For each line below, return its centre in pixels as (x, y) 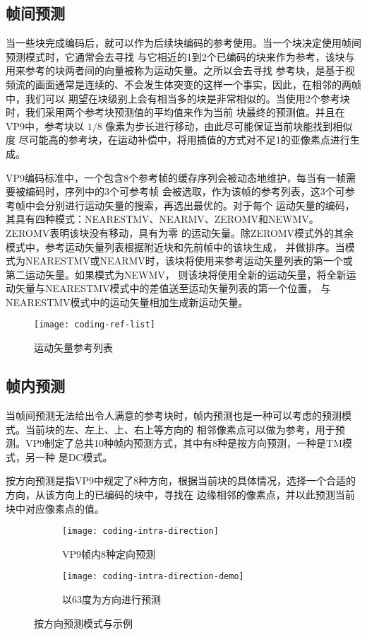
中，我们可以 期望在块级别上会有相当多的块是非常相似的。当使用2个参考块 (178, 98)
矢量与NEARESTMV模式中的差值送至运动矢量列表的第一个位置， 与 (173, 288)
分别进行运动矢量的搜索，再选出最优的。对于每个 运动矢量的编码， (200, 205)
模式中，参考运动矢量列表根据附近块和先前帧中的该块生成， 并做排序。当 (175, 246)
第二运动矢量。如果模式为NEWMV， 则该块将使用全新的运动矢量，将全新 (176, 274)
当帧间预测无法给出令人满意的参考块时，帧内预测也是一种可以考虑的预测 (174, 415)
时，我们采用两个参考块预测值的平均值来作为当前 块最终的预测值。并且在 (175, 112)
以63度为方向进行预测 (112, 599)
